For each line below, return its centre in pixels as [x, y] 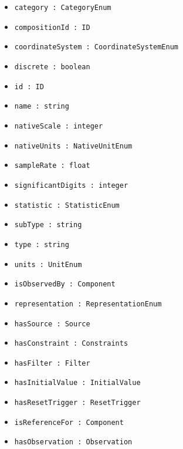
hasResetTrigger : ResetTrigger [77, 403]
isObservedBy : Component [65, 284]
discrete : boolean [52, 67]
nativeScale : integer [59, 126]
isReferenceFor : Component [69, 422]
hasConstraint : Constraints [71, 344]
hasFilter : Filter [52, 363]
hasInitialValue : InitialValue [77, 383]
